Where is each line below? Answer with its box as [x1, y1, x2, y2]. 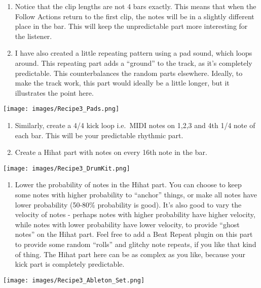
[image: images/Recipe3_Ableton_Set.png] [3, 276, 145, 284]
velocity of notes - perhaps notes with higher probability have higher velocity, [15, 209, 255, 220]
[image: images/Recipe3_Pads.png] [3, 105, 120, 113]
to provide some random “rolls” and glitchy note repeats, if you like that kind [15, 239, 256, 249]
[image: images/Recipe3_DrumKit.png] [3, 164, 130, 172]
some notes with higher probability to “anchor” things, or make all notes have [15, 189, 257, 200]
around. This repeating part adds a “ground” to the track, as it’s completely [15, 57, 252, 68]
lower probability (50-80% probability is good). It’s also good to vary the [15, 199, 242, 210]
